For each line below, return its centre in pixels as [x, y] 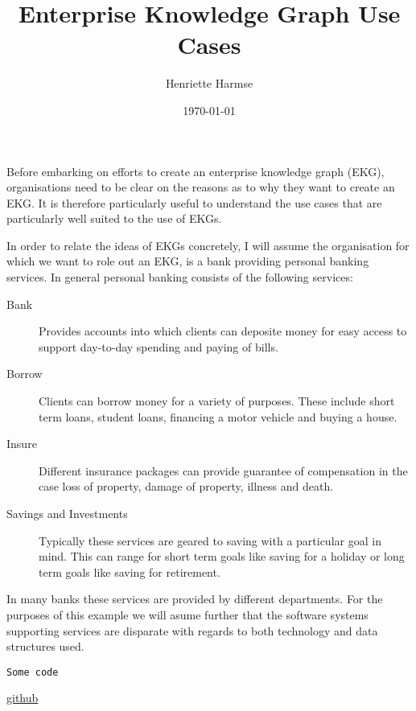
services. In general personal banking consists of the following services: [180, 277]
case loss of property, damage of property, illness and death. [186, 486]
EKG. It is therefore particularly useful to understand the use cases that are [194, 202]
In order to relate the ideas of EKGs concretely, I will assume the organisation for [208, 245]
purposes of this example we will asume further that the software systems [187, 614]
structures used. [45, 646]
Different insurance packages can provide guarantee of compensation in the [223, 470]
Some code [33, 672]
